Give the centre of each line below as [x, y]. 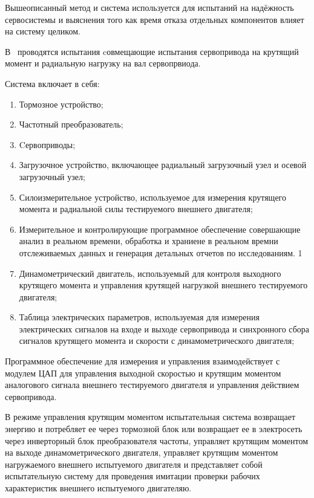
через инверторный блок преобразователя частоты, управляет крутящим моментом [157, 440]
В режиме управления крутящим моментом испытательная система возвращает [150, 417]
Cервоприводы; [47, 144]
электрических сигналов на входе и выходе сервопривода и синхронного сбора [164, 328]
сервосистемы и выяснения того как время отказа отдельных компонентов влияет [155, 19]
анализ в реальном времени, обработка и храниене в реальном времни [149, 241]
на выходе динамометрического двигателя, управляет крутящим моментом [142, 452]
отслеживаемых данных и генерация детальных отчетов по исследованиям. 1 [161, 252]
